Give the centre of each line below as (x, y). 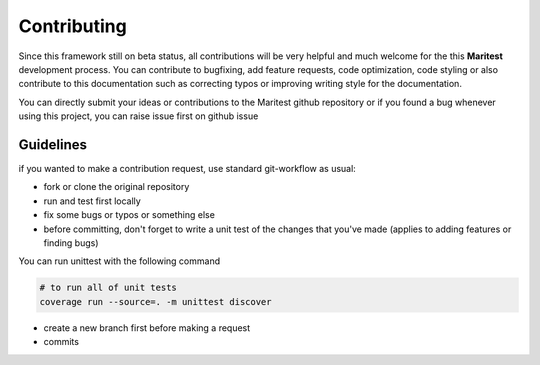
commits (61, 342)
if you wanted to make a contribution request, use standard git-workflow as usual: (187, 169)
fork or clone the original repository (116, 187)
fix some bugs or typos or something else (129, 215)
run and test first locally (92, 201)
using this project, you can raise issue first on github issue (138, 116)
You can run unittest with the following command (119, 261)
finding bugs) (71, 242)
